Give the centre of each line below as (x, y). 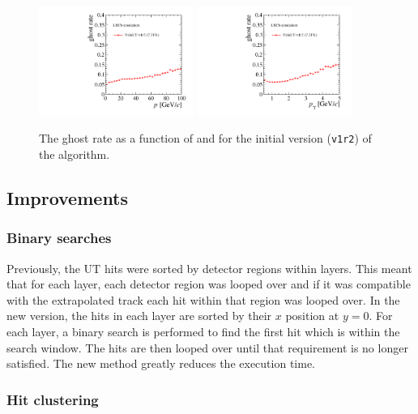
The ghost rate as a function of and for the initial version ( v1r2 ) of (205, 138)
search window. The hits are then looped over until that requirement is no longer (207, 347)
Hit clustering (53, 399)
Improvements (68, 198)
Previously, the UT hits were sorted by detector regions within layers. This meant (209, 268)
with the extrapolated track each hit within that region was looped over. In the (203, 299)
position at (312, 316)
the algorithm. (75, 154)
